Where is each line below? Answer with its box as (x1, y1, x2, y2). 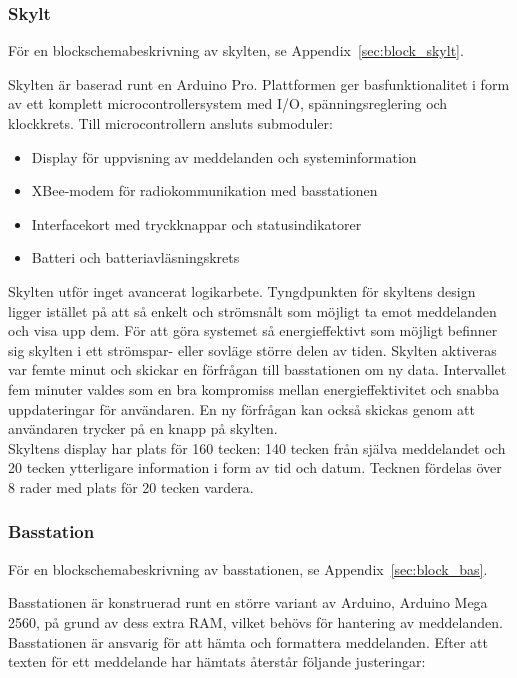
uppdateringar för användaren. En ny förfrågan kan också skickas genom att (8, 398, 475, 419)
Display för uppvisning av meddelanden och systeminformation (31, 146, 417, 167)
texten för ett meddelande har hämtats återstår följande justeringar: (8, 651, 426, 672)
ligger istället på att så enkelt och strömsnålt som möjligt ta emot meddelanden (8, 300, 497, 321)
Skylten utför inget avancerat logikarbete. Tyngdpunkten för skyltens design (8, 280, 476, 301)
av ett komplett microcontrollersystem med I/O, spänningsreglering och (8, 93, 448, 114)
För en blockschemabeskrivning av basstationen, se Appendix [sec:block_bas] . (8, 558, 488, 579)
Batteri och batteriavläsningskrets (31, 247, 240, 268)
